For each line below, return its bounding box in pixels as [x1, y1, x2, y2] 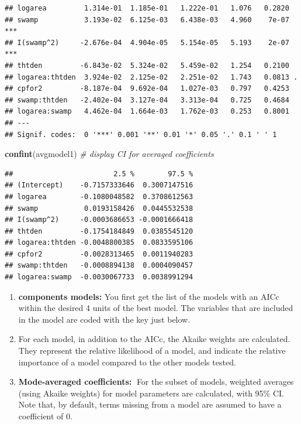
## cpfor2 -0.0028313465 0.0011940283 [5, 249, 193, 258]
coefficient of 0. [18, 410, 72, 422]
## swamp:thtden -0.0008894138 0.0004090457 [5, 261, 193, 270]
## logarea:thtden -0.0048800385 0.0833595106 [5, 238, 193, 247]
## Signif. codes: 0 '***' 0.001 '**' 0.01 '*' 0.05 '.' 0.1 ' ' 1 [5, 130, 277, 139]
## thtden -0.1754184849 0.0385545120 [5, 227, 193, 235]
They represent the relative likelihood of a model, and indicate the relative [18, 344, 286, 357]
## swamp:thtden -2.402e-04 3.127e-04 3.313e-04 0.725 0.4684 [5, 95, 289, 104]
